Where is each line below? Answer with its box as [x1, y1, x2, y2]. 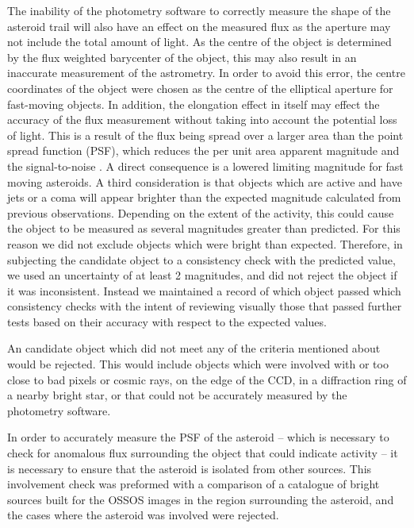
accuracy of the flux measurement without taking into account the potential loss [7, 111, 397, 128]
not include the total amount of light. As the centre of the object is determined [7, 33, 392, 50]
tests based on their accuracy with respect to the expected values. [7, 313, 327, 330]
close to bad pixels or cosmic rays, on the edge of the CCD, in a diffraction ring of [7, 371, 407, 387]
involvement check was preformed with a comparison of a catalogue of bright [7, 476, 380, 492]
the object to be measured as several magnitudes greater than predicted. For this [7, 220, 401, 237]
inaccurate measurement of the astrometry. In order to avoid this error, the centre [7, 64, 405, 81]
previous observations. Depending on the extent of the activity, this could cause [7, 204, 394, 221]
